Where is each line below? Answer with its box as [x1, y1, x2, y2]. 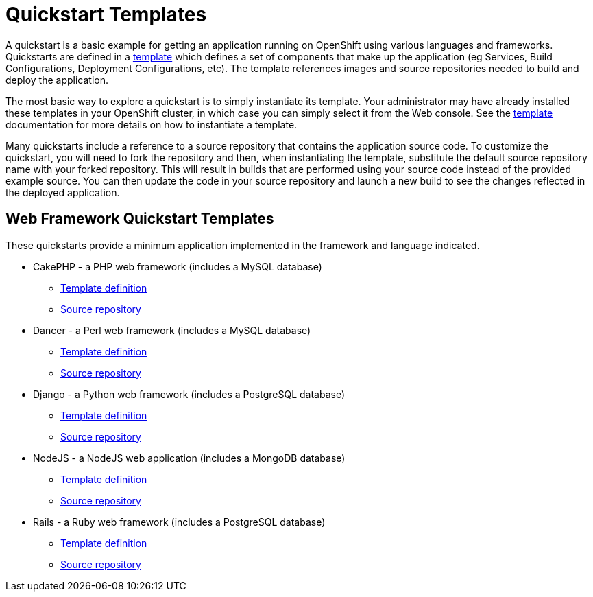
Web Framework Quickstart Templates [5, 210, 274, 228]
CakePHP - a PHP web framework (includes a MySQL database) [33, 260, 322, 272]
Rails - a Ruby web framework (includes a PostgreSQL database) [33, 515, 326, 528]
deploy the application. [5, 73, 109, 86]
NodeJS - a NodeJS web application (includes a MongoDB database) [33, 452, 346, 464]
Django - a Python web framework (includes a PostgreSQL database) [33, 388, 345, 400]
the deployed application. [5, 186, 120, 198]
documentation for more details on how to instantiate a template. [5, 118, 298, 130]
